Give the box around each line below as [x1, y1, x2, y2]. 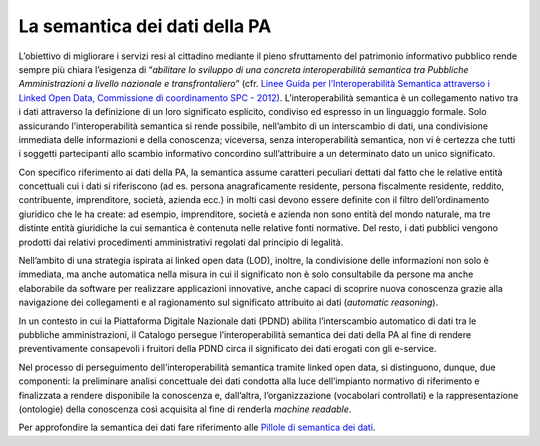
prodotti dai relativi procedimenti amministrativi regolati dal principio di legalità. [18, 236, 344, 248]
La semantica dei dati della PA [18, 15, 272, 37]
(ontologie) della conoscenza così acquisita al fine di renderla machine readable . [18, 403, 352, 415]
